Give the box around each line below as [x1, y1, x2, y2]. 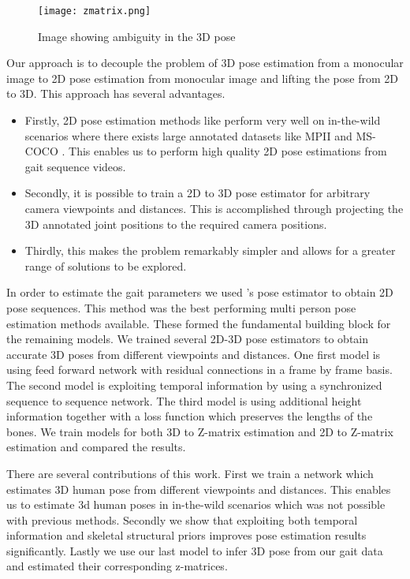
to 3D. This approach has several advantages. [6, 85, 225, 102]
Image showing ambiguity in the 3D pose [38, 28, 236, 44]
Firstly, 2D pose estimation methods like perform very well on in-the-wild [24, 112, 381, 129]
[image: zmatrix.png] [38, 6, 151, 17]
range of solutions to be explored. [24, 257, 187, 274]
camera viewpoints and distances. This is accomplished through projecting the [24, 200, 404, 216]
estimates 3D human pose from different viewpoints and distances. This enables [6, 480, 391, 497]
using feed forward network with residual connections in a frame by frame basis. [6, 361, 393, 378]
